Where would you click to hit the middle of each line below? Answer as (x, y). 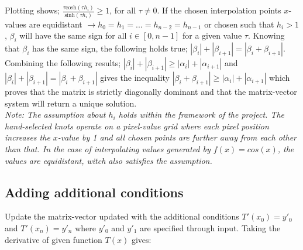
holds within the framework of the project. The (201, 114)
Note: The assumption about (55, 114)
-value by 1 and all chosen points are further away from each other (177, 137)
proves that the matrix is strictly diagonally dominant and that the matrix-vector (151, 92)
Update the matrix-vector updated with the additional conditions (122, 216)
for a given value (212, 35)
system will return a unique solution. (71, 103)
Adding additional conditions (94, 192)
